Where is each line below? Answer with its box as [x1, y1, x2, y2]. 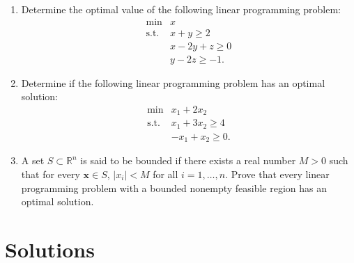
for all [153, 166, 178, 181]
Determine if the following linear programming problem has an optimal [21, 75, 325, 90]
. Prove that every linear [225, 166, 330, 181]
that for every [21, 166, 80, 181]
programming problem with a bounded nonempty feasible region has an [21, 180, 328, 195]
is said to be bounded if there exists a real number [80, 153, 296, 168]
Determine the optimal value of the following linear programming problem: [21, 2, 341, 16]
